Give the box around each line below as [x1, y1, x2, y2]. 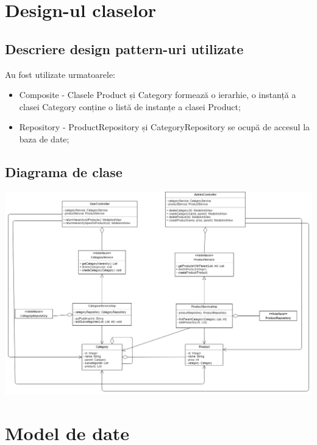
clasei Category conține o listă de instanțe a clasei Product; [19, 100, 241, 113]
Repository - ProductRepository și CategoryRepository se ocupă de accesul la [19, 121, 310, 133]
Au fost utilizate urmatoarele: [5, 68, 115, 80]
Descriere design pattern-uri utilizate [5, 39, 244, 58]
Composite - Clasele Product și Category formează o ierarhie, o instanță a [19, 88, 296, 101]
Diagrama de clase [5, 162, 123, 181]
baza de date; [19, 132, 69, 145]
